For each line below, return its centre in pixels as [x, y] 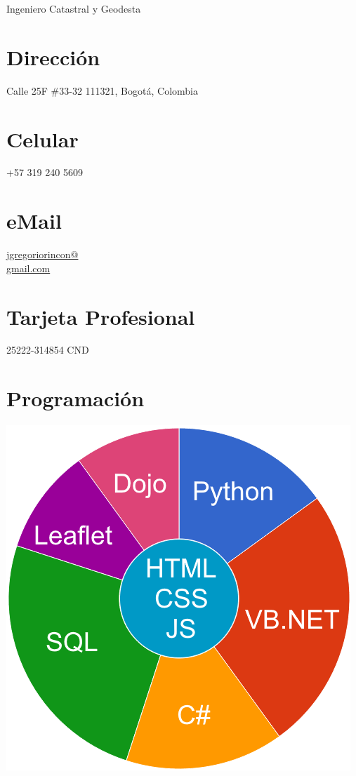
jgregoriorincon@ [42, 254]
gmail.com [28, 268]
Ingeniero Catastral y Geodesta [74, 8]
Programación [75, 398]
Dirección [53, 56]
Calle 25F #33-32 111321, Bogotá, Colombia [102, 90]
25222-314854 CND [48, 350]
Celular [42, 139]
